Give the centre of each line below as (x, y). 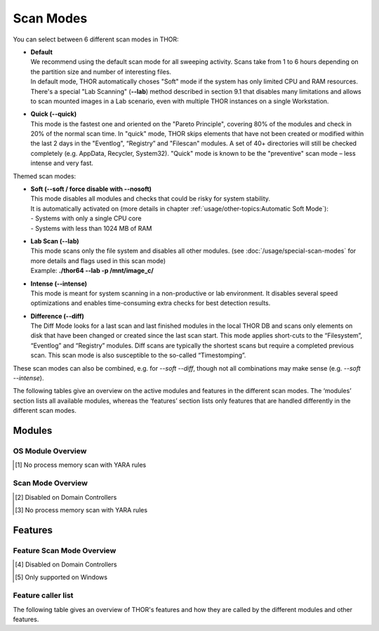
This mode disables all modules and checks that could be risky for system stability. (150, 199)
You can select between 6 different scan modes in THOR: (96, 39)
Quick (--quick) (54, 114)
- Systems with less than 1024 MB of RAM (91, 228)
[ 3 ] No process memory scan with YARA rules (81, 510)
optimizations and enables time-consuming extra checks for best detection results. (151, 303)
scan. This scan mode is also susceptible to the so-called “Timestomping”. (138, 355)
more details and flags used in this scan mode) (98, 260)
